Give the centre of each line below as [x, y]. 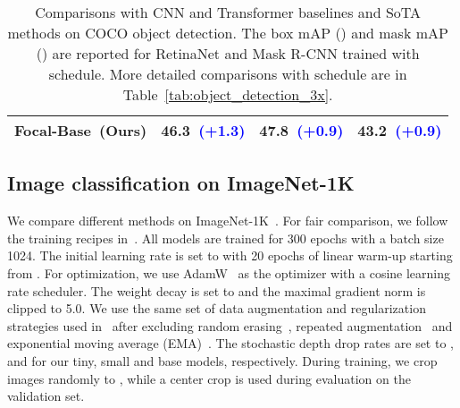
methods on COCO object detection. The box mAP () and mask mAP [228, 33]
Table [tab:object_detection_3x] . [228, 94]
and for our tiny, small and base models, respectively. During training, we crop [222, 360]
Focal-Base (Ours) [81, 130]
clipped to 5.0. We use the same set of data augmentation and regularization [217, 308]
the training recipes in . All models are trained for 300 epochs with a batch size [226, 238]
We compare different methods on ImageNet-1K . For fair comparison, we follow [228, 221]
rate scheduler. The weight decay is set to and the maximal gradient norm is [217, 290]
